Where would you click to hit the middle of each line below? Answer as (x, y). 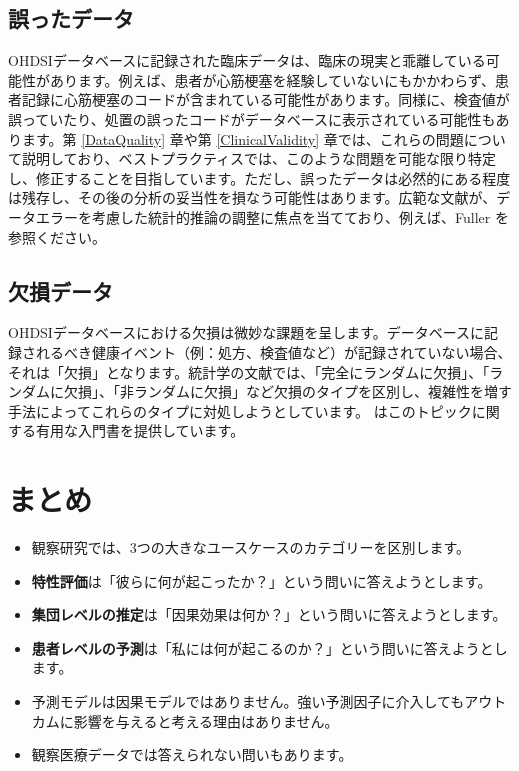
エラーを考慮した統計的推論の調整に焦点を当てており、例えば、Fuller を (272, 216)
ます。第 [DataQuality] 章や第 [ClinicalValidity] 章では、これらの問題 (242, 138)
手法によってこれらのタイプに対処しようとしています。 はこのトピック (240, 410)
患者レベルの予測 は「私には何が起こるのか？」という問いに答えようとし (269, 647)
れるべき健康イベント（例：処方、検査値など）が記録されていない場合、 (273, 351)
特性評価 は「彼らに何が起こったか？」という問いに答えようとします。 (261, 580)
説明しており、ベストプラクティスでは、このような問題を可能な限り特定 (259, 158)
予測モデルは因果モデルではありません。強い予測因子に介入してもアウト (269, 701)
